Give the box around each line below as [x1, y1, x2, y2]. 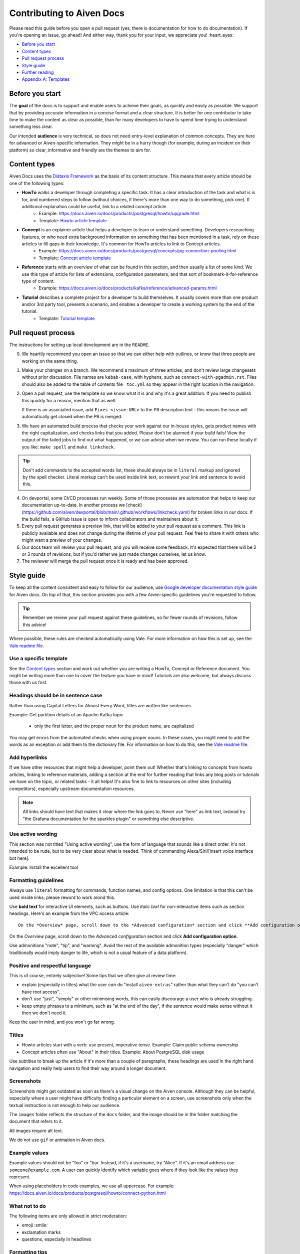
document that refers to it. [9, 1119, 63, 1125]
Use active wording [9, 831, 57, 838]
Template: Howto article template [38, 217, 107, 223]
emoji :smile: [21, 1222, 48, 1228]
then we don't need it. [21, 1010, 67, 1016]
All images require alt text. [9, 1128, 63, 1134]
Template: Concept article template [38, 255, 111, 261]
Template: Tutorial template [38, 315, 95, 321]
